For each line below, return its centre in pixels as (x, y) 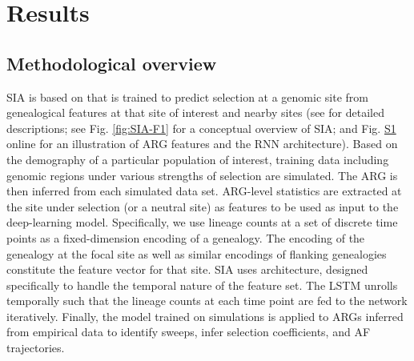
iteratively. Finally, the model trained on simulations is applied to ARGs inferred (205, 316)
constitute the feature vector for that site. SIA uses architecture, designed (187, 269)
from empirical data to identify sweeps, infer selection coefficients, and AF (189, 332)
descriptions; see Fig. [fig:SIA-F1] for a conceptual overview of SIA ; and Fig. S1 (201, 128)
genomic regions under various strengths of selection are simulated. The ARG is (202, 175)
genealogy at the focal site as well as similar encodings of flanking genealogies (197, 253)
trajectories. (36, 348)
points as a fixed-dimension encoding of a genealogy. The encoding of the (186, 237)
